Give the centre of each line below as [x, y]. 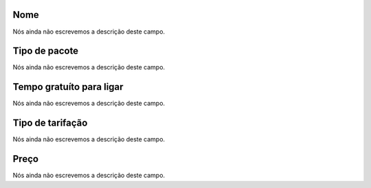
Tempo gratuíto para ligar [68, 87]
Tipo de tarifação [50, 123]
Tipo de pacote [46, 51]
